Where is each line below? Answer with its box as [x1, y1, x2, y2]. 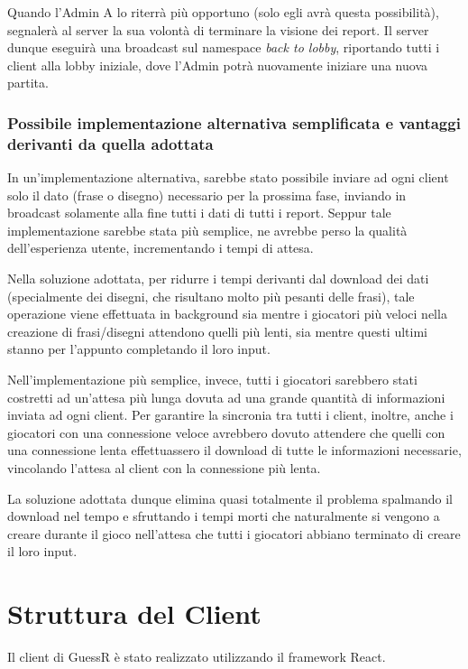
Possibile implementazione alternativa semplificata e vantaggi [7, 111, 461, 134]
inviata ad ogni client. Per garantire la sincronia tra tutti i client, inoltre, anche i [7, 405, 454, 424]
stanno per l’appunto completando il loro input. [7, 339, 271, 358]
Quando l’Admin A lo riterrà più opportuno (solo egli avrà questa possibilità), [7, 3, 439, 21]
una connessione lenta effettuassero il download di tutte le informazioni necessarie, [7, 441, 462, 460]
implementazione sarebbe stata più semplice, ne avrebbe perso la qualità [7, 220, 408, 239]
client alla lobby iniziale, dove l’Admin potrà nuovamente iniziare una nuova [7, 55, 427, 74]
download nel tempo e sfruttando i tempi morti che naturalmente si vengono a [7, 506, 440, 525]
